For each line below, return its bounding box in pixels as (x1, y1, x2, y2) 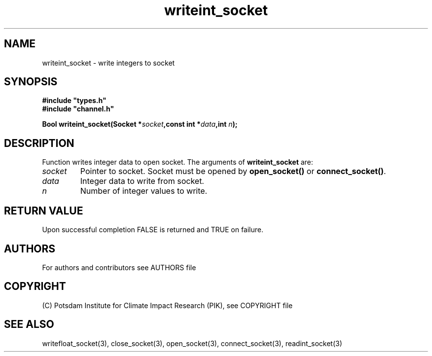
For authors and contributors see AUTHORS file (42, 263, 196, 272)
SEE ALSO (4, 318, 54, 331)
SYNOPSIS (4, 75, 58, 88)
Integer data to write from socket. (80, 176, 204, 186)
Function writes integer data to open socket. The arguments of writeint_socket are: (42, 158, 313, 167)
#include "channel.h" (42, 105, 114, 113)
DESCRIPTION (4, 137, 74, 149)
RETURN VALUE (4, 204, 83, 217)
